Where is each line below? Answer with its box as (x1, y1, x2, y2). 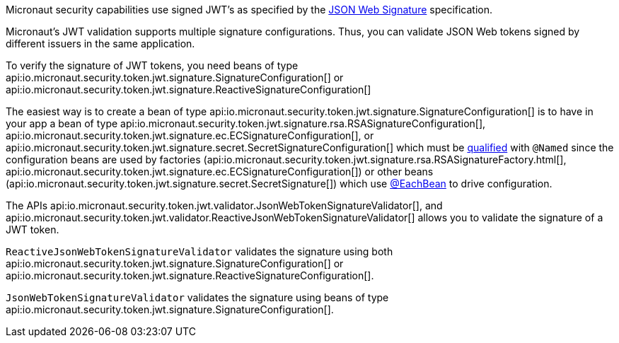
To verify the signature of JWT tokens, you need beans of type (6, 59, 299, 71)
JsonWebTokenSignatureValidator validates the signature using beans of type (6, 291, 389, 303)
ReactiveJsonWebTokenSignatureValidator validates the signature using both (6, 245, 393, 257)
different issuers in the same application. (6, 37, 195, 50)
